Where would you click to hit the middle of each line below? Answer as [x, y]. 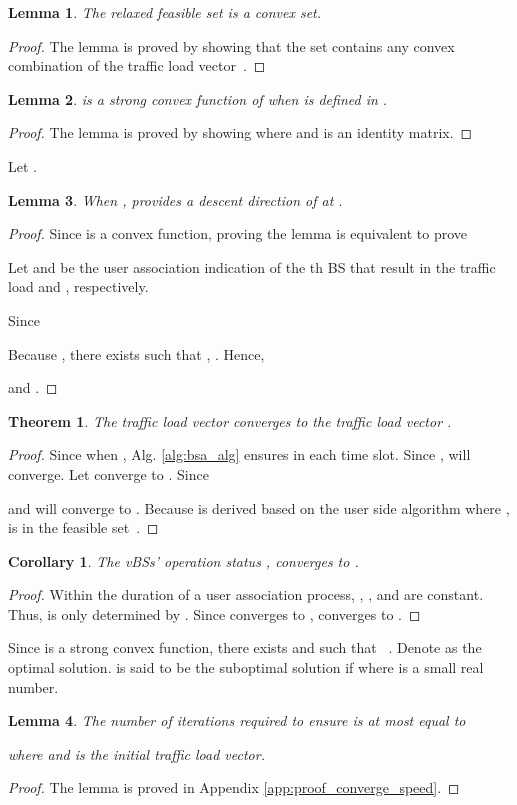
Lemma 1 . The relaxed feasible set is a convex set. [165, 12]
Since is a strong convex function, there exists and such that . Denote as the [245, 647]
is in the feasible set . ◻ [83, 527]
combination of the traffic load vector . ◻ [137, 65]
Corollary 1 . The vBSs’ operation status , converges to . [183, 560]
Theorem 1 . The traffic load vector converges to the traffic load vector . [230, 420]
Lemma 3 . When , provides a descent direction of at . [175, 199]
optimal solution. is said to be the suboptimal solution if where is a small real [246, 667]
